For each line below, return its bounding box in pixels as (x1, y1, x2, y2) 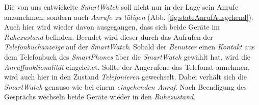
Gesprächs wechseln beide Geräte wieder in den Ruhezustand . (4, 91, 196, 102)
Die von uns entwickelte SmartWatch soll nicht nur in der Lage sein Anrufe (4, 2, 239, 12)
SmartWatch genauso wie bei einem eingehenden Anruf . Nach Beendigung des (4, 81, 247, 92)
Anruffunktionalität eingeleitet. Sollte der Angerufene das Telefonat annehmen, (4, 61, 250, 72)
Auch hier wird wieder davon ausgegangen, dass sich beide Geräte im (4, 21, 220, 32)
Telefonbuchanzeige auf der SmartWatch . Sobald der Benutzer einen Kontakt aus (4, 41, 255, 52)
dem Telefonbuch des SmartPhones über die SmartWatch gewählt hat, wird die (4, 51, 251, 62)
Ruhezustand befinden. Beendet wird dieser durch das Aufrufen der (4, 31, 213, 42)
